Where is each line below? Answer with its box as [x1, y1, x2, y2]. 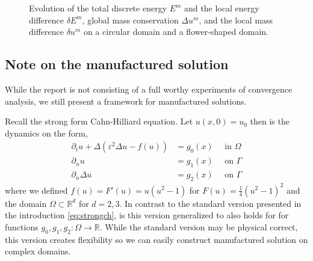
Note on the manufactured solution [5, 55, 229, 73]
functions [5, 220, 39, 233]
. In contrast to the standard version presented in [119, 197, 302, 209]
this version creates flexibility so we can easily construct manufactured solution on [5, 233, 308, 245]
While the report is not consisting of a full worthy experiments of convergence [5, 82, 293, 95]
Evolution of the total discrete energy [29, 2, 167, 14]
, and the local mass [199, 13, 273, 26]
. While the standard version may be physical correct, [99, 220, 298, 233]
